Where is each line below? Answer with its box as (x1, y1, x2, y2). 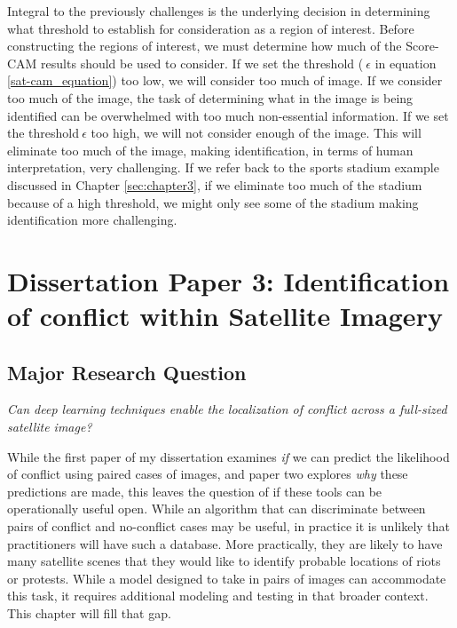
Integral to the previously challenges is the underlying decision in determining (7, 2, 430, 20)
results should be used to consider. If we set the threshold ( (41, 53, 364, 72)
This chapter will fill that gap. (7, 604, 171, 623)
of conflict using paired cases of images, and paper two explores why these (7, 465, 408, 483)
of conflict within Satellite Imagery (7, 298, 443, 334)
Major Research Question (7, 358, 247, 386)
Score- (406, 36, 439, 55)
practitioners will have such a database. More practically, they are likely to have (7, 534, 443, 552)
